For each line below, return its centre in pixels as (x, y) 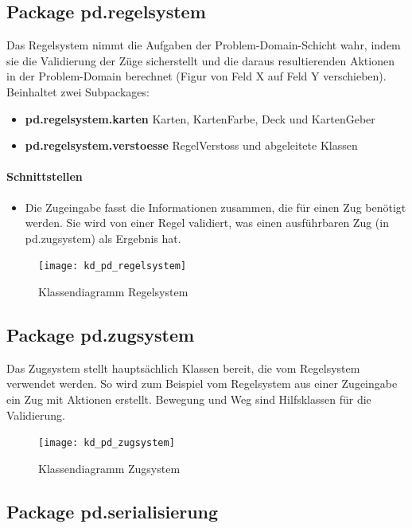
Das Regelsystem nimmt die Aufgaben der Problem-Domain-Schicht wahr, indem (204, 45)
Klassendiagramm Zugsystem (109, 468)
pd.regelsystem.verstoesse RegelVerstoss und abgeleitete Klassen (191, 145)
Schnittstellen (45, 176)
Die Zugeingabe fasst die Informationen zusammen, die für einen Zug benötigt (216, 207)
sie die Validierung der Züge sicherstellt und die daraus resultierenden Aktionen (200, 60)
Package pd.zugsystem (101, 334)
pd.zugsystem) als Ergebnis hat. (103, 238)
